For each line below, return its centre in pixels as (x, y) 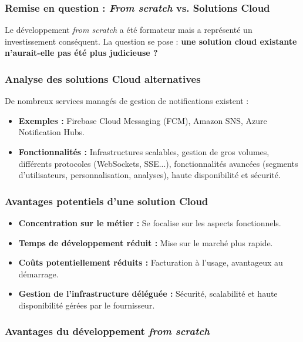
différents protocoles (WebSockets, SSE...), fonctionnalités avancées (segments (158, 163)
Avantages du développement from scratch (107, 331)
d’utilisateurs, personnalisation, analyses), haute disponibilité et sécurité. (149, 175)
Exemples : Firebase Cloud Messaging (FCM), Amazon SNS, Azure (143, 120)
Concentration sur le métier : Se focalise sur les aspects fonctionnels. (150, 223)
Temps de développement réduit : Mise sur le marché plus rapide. (146, 242)
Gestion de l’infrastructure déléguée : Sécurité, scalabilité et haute (148, 294)
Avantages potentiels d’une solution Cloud (107, 201)
